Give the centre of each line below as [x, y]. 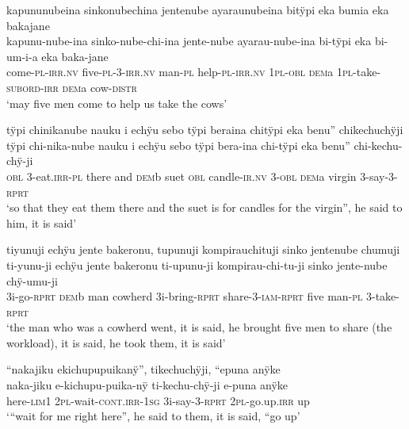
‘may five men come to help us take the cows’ [117, 103]
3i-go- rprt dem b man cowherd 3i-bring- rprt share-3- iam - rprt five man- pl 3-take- [203, 296]
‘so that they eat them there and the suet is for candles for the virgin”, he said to [204, 207]
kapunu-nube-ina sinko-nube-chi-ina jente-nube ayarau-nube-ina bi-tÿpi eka [189, 41]
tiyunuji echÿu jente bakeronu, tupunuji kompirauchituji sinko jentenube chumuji [203, 249]
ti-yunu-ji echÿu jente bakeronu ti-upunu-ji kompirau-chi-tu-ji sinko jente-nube [197, 264]
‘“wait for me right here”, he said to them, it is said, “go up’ [153, 416]
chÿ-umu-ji [32, 280]
